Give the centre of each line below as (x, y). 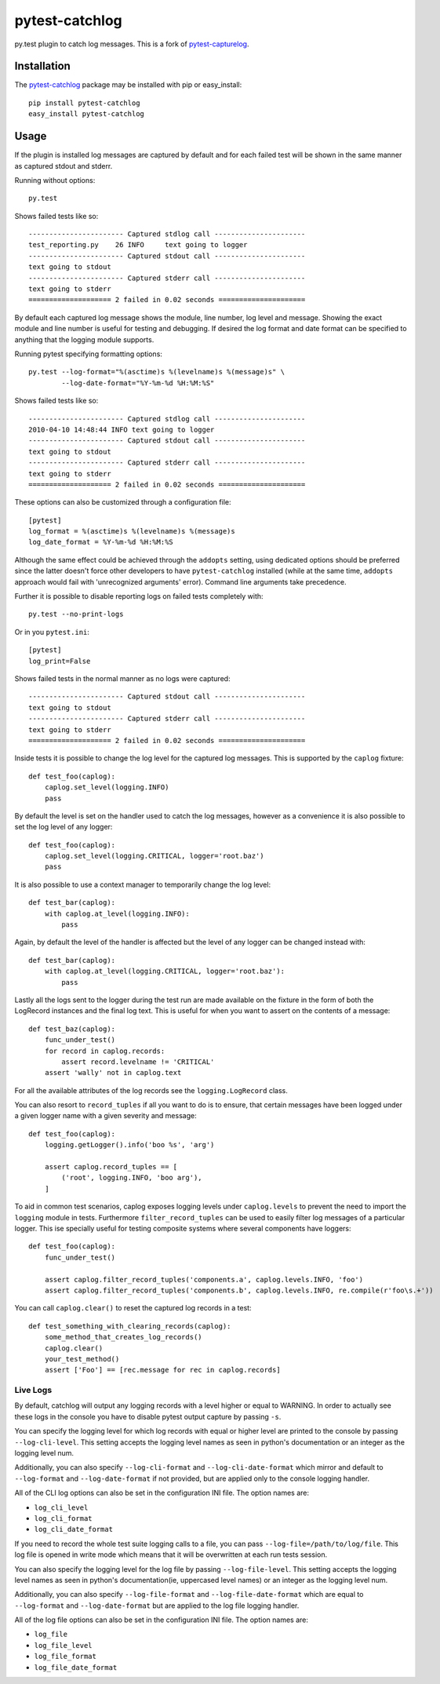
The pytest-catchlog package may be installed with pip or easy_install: (128, 85)
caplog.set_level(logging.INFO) (107, 787)
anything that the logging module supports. (84, 339)
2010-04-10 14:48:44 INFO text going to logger (122, 429)
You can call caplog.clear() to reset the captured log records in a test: (133, 1308)
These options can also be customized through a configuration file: (123, 502)
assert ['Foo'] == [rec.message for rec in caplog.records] (163, 1370)
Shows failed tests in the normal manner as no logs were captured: (122, 678)
